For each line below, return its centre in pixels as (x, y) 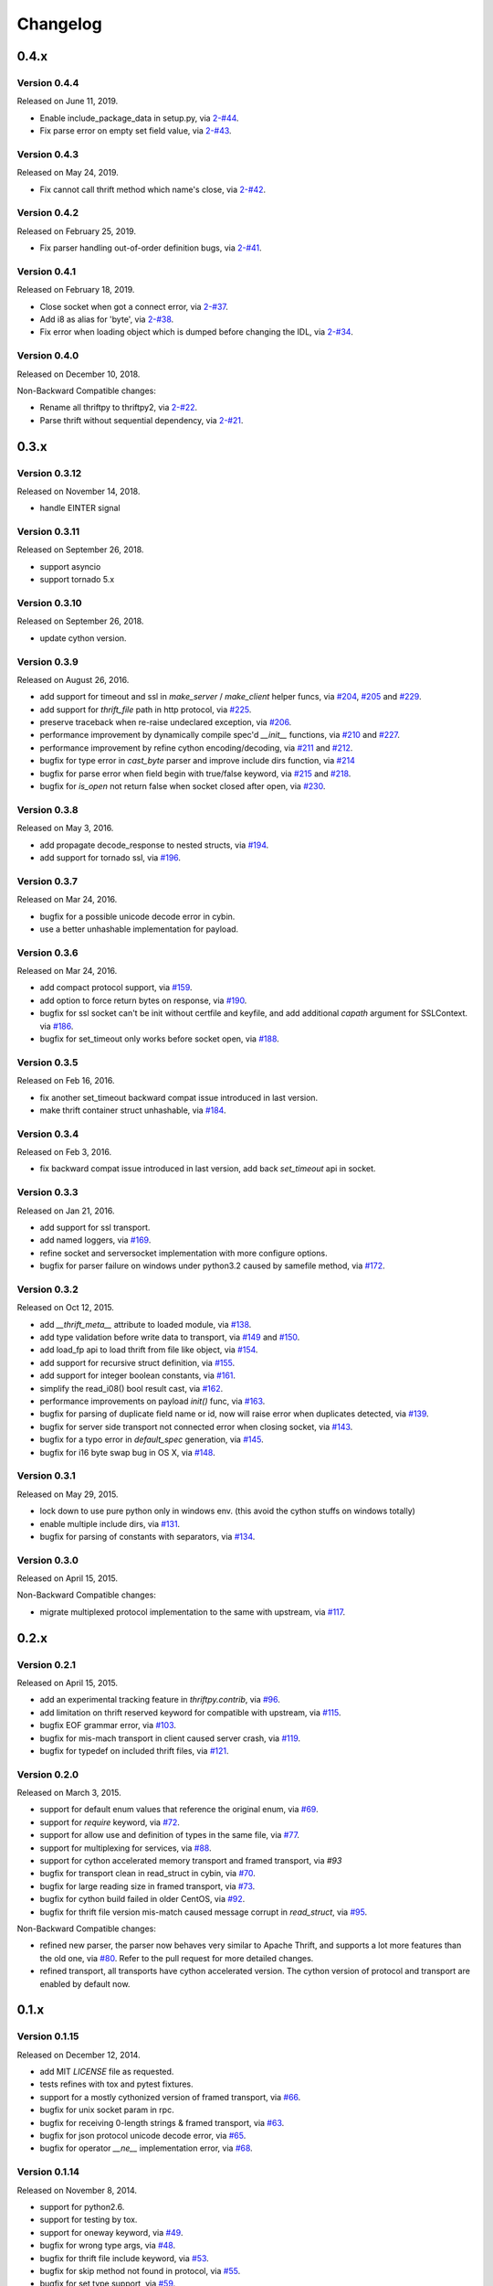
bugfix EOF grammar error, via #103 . (108, 1725)
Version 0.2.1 (47, 1664)
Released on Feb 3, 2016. (64, 1152)
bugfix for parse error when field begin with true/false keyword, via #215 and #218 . (195, 774)
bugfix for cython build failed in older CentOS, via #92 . (142, 1899)
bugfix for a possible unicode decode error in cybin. (137, 916)
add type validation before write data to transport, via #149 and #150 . (170, 1337)
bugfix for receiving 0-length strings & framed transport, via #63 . (162, 2122)
